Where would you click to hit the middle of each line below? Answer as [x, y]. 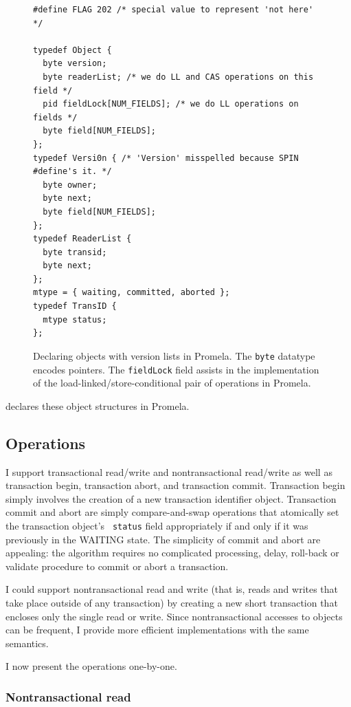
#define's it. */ [72, 172]
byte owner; [70, 185]
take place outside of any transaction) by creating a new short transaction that [172, 602]
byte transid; [75, 252]
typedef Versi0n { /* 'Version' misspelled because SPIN [166, 158]
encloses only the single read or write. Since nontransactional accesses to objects [174, 616]
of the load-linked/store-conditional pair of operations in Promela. [172, 383]
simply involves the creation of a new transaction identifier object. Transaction [171, 498]
